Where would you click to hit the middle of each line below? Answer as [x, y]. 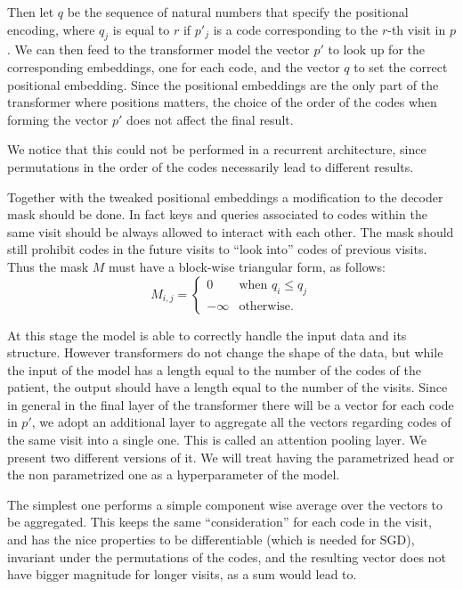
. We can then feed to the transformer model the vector [158, 49]
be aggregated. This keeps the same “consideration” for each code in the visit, [219, 522]
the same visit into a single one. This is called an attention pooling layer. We [217, 440]
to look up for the [376, 49]
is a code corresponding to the [296, 29]
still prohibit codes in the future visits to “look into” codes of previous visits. [217, 249]
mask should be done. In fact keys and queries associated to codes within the [217, 214]
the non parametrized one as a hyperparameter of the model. [174, 474]
